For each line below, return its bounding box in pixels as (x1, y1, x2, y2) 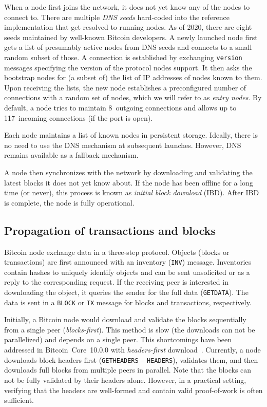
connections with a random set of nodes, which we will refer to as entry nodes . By (4, 92, 262, 103)
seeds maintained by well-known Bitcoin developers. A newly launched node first (4, 31, 258, 42)
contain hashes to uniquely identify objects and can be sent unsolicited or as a (4, 266, 250, 277)
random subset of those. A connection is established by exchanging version (4, 51, 242, 62)
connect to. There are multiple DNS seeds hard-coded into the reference (4, 11, 230, 22)
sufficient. (4, 395, 34, 405)
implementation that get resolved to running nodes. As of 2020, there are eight (4, 22, 252, 32)
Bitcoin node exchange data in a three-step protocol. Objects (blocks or (4, 246, 230, 257)
